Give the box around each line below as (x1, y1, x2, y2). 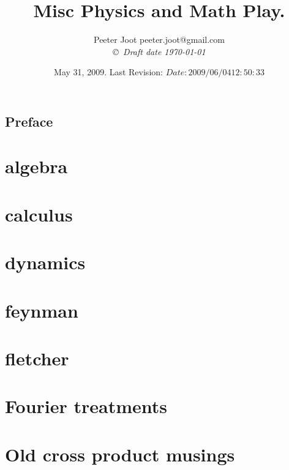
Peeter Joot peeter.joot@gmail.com (94, 33, 225, 46)
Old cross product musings (5, 441, 235, 466)
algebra (5, 154, 68, 179)
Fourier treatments (5, 394, 168, 419)
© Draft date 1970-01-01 (113, 45, 206, 58)
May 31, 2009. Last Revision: (54, 65, 163, 78)
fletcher (5, 345, 69, 370)
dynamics (5, 250, 86, 275)
